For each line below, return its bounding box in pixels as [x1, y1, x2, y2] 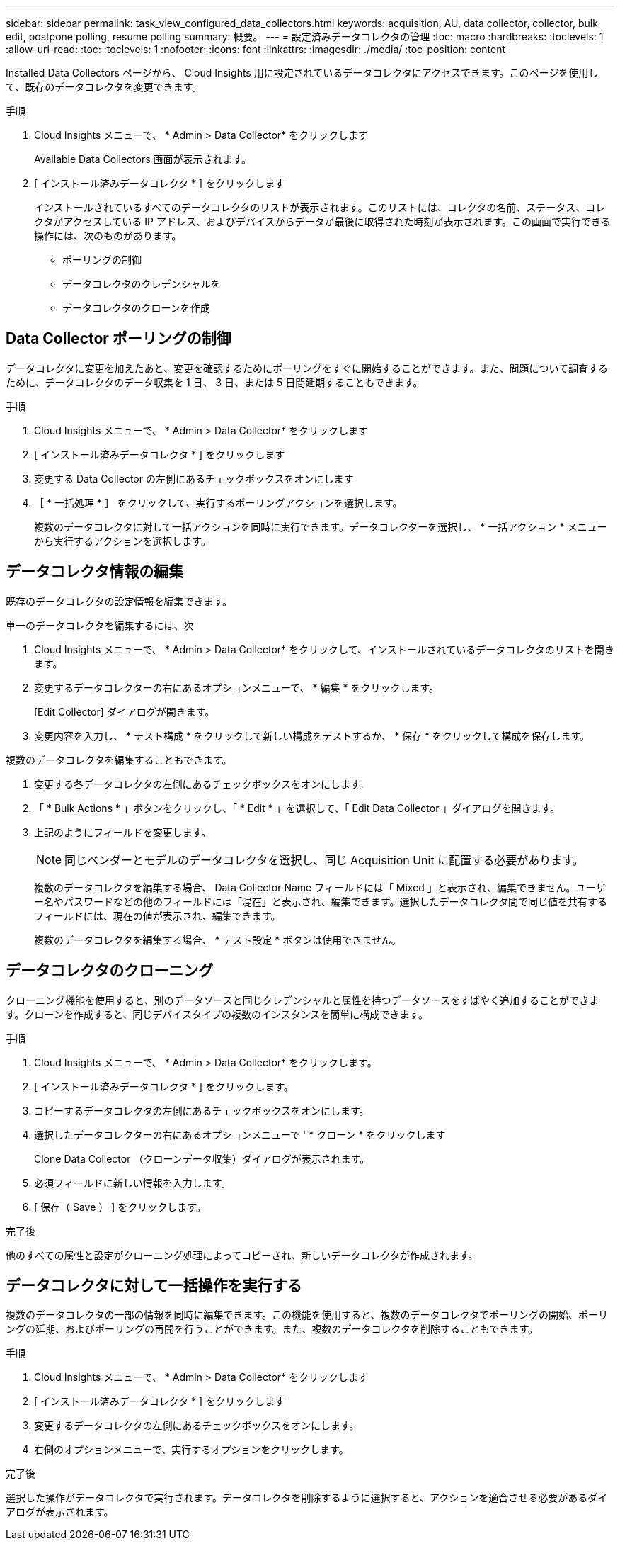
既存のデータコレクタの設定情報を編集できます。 [6, 594, 233, 607]
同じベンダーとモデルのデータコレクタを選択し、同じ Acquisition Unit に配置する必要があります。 [64, 852, 584, 867]
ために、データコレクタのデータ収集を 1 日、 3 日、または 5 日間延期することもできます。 [6, 376, 423, 388]
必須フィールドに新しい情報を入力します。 [34, 1176, 231, 1189]
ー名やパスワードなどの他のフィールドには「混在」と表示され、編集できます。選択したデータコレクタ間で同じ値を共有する [34, 895, 607, 908]
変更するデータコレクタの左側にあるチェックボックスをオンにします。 [34, 1419, 360, 1432]
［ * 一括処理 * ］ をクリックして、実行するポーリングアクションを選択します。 [34, 496, 403, 509]
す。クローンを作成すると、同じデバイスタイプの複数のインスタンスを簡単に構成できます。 [6, 1008, 428, 1020]
